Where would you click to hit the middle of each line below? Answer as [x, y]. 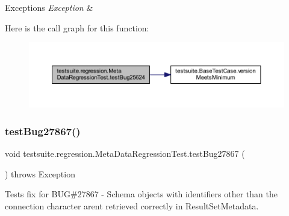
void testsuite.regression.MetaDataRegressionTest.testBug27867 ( [125, 153]
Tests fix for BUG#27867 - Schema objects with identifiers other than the [141, 194]
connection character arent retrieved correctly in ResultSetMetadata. [132, 205]
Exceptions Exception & [49, 7]
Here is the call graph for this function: [77, 27]
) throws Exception [40, 173]
